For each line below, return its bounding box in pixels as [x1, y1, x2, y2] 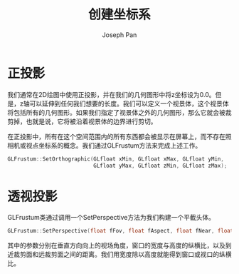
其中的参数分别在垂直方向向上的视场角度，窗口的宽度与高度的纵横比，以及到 [7, 241, 232, 250]
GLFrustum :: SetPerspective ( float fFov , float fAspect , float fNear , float [7, 228, 234, 235]
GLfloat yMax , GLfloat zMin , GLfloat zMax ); [93, 162, 228, 169]
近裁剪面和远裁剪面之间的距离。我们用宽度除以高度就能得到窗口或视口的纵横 [7, 250, 232, 259]
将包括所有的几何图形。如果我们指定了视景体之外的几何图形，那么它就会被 [7, 108, 225, 116]
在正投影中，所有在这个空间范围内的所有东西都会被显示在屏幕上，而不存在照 [7, 132, 232, 141]
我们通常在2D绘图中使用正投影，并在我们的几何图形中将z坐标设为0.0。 [7, 90, 216, 98]
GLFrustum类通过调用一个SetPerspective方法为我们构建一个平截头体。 [7, 213, 216, 222]
